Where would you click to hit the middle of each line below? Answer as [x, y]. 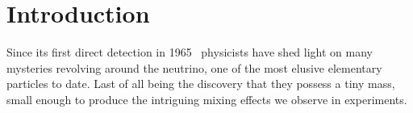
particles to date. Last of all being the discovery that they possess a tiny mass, [201, 84]
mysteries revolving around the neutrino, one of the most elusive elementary [194, 67]
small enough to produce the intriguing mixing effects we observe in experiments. [207, 99]
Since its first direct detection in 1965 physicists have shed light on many [190, 52]
